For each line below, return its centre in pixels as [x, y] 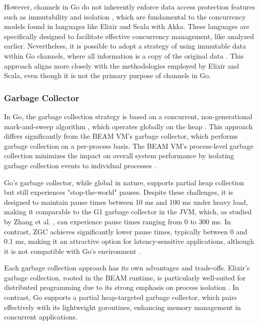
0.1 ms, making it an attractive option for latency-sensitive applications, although [129, 241]
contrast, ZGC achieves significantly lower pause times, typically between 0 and [126, 231]
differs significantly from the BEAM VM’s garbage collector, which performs [121, 136]
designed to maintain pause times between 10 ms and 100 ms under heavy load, [126, 202]
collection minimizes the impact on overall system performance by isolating [119, 155]
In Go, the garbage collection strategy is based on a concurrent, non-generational [128, 116]
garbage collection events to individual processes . [80, 165]
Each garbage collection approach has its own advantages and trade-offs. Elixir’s [127, 268]
